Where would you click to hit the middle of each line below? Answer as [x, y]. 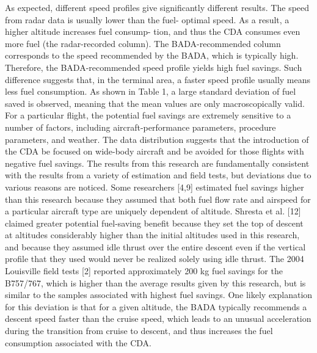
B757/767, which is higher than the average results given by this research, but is [155, 282]
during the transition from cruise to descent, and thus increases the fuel [139, 331]
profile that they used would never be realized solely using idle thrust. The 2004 [155, 259]
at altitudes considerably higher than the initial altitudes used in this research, [152, 235]
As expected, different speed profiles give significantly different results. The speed [157, 7]
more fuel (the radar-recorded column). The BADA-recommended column [143, 43]
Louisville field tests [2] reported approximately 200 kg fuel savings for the [144, 271]
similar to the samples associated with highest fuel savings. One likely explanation [159, 295]
